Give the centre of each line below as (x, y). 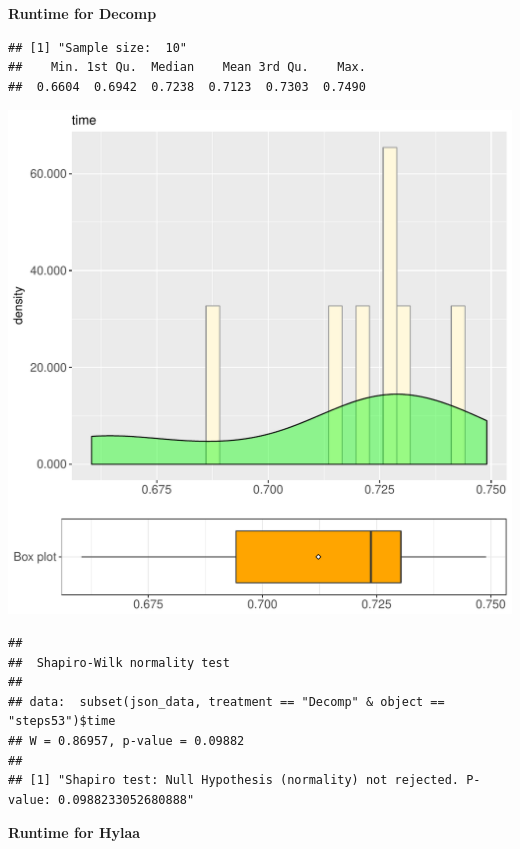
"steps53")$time (62, 721)
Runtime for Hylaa (74, 832)
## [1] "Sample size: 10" (97, 47)
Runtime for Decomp (82, 13)
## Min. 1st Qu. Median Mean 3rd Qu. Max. (187, 67)
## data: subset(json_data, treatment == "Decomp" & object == (226, 701)
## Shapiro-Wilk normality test (119, 662)
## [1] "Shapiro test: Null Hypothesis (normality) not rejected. (234, 780)
